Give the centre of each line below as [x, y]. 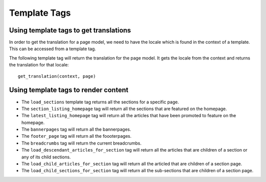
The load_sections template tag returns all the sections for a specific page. [100, 102]
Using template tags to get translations [70, 30]
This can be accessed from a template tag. [52, 49]
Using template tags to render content [69, 90]
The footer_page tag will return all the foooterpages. [76, 136]
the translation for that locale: [39, 65]
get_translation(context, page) [57, 76]
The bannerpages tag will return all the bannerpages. [76, 129]
